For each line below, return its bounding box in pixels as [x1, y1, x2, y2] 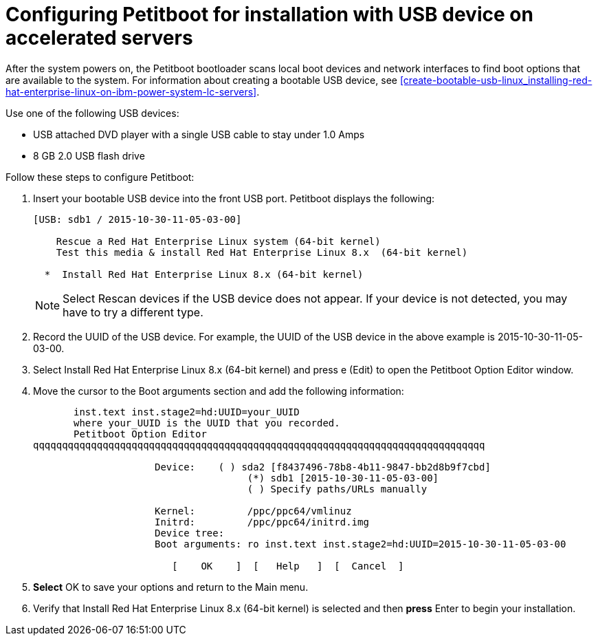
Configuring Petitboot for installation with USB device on [5, 3, 533, 26]
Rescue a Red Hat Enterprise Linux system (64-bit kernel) [56, 235, 381, 247]
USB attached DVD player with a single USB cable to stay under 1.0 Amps [33, 128, 365, 140]
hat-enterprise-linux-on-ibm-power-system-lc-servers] [5, 85, 257, 98]
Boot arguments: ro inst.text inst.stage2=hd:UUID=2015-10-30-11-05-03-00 [155, 538, 566, 550]
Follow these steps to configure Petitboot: [5, 171, 195, 183]
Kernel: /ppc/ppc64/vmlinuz [155, 505, 352, 517]
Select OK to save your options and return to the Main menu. [33, 580, 309, 593]
